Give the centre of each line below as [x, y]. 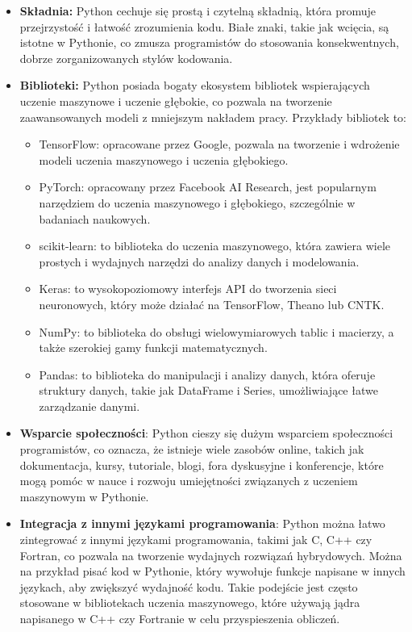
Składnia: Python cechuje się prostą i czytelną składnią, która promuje [198, 10]
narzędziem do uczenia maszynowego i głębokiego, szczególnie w [197, 202]
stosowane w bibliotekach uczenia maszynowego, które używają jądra [190, 603]
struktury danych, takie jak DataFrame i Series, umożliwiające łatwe [208, 390]
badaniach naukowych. [95, 218]
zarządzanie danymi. [89, 406]
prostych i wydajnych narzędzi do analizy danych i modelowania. [199, 261]
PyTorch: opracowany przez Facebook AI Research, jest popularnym [208, 187]
